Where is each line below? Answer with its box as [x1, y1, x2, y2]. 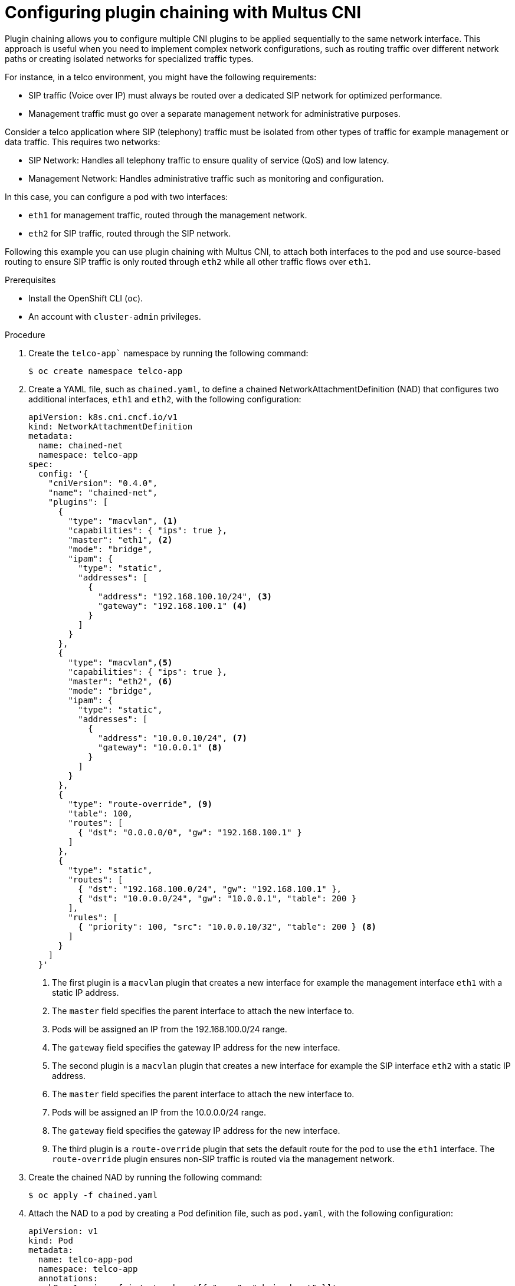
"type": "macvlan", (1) [68, 516, 178, 526]
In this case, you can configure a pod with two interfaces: [5, 191, 228, 202]
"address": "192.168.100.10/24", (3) [98, 591, 273, 601]
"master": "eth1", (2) [68, 534, 173, 544]
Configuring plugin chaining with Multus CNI [5, 2, 362, 22]
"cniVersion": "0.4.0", [48, 478, 158, 488]
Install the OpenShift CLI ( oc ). [28, 293, 143, 303]
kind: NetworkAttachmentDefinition [28, 421, 193, 431]
